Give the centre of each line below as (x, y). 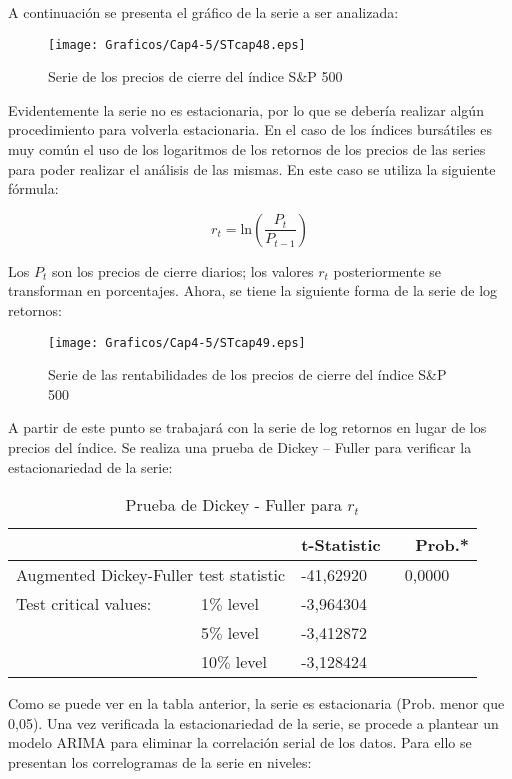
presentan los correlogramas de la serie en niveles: (160, 762)
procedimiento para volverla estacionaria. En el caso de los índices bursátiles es (250, 129)
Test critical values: (84, 604)
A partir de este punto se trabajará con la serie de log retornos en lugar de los (247, 427)
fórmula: (33, 188)
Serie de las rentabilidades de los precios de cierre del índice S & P (247, 374)
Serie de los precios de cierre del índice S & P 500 (195, 76)
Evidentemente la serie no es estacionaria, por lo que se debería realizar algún (246, 109)
